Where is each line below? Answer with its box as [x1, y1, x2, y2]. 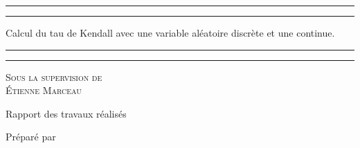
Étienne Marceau [6, 83, 82, 98]
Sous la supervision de [6, 69, 102, 84]
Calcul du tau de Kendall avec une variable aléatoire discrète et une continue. [6, 26, 335, 39]
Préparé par [6, 129, 56, 144]
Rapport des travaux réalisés [6, 106, 127, 120]
